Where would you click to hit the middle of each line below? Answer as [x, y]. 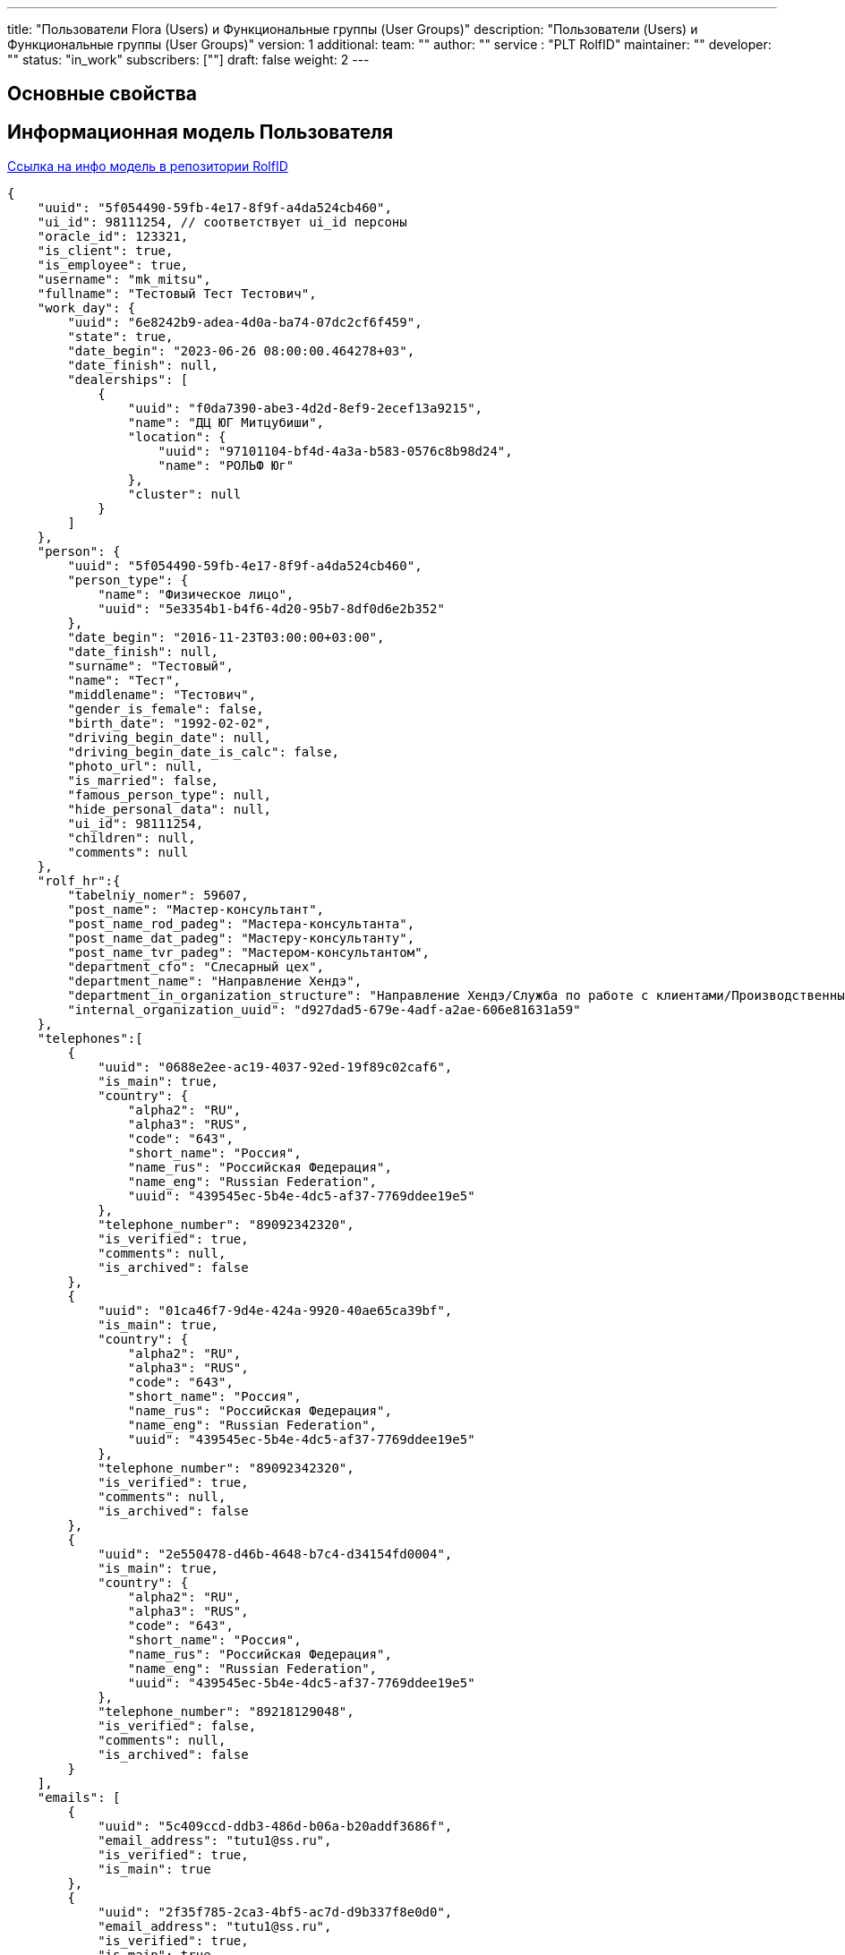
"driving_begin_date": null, [170, 738]
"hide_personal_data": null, [170, 810]
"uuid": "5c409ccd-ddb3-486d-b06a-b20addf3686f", [275, 1827]
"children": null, [132, 838]
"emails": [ [79, 1798]
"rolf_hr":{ [79, 881]
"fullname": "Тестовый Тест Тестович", [177, 294]
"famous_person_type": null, [170, 795]
